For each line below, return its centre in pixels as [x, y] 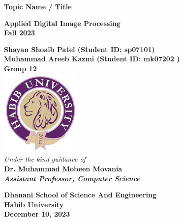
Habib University [34, 204]
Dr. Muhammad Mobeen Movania [63, 168]
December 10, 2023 [37, 214]
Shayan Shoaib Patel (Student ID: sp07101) [79, 49]
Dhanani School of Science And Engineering [80, 195]
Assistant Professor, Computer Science [72, 178]
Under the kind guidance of [45, 159]
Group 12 [20, 68]
